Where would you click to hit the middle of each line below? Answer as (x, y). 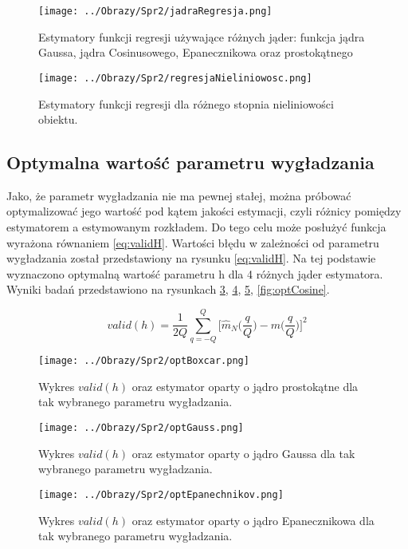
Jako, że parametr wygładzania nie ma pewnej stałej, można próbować (179, 195)
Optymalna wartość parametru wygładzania (190, 162)
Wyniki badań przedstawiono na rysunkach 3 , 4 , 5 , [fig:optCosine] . (168, 289)
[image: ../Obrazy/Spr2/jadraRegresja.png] (155, 11)
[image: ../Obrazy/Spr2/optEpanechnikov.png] (161, 494)
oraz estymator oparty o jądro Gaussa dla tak (243, 453)
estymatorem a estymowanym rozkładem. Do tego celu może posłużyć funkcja (196, 227)
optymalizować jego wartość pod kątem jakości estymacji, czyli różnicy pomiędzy (204, 211)
